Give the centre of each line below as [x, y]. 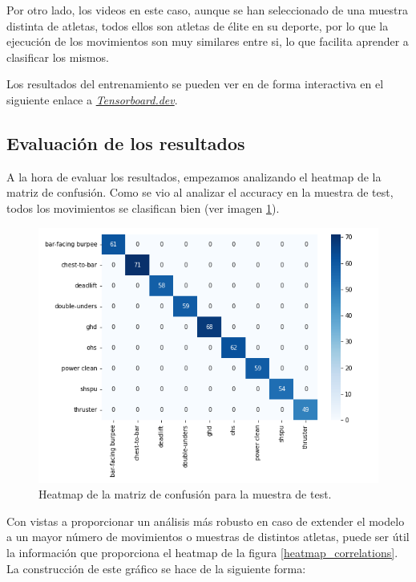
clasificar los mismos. [58, 57]
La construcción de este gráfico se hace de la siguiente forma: [156, 568]
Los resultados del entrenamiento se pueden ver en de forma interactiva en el [195, 84]
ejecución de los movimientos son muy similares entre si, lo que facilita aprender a [208, 41]
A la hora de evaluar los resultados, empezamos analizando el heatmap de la [194, 176]
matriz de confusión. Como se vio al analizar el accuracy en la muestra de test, [200, 192]
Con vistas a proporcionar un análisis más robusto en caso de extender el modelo [206, 521]
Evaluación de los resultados [126, 142]
